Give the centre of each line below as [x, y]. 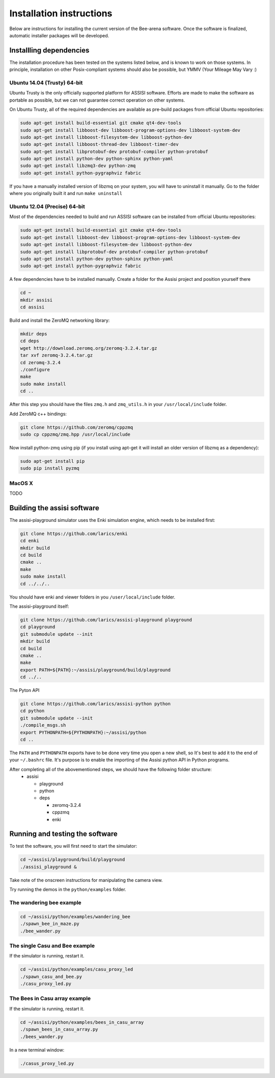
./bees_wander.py [42, 1036]
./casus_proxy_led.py [47, 1063]
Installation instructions [61, 13]
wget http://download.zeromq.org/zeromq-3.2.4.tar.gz [89, 348]
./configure [35, 369]
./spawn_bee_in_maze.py [50, 924]
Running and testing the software [64, 834]
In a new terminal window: [37, 1050]
